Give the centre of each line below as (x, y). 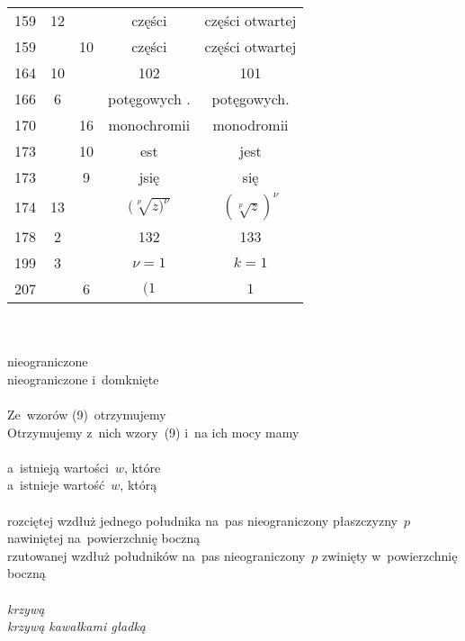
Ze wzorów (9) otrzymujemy (87, 414)
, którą (139, 485)
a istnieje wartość (56, 485)
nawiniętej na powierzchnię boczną (104, 538)
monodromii (250, 125)
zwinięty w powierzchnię (389, 555)
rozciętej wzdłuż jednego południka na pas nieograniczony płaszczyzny (202, 520)
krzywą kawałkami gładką (77, 626)
